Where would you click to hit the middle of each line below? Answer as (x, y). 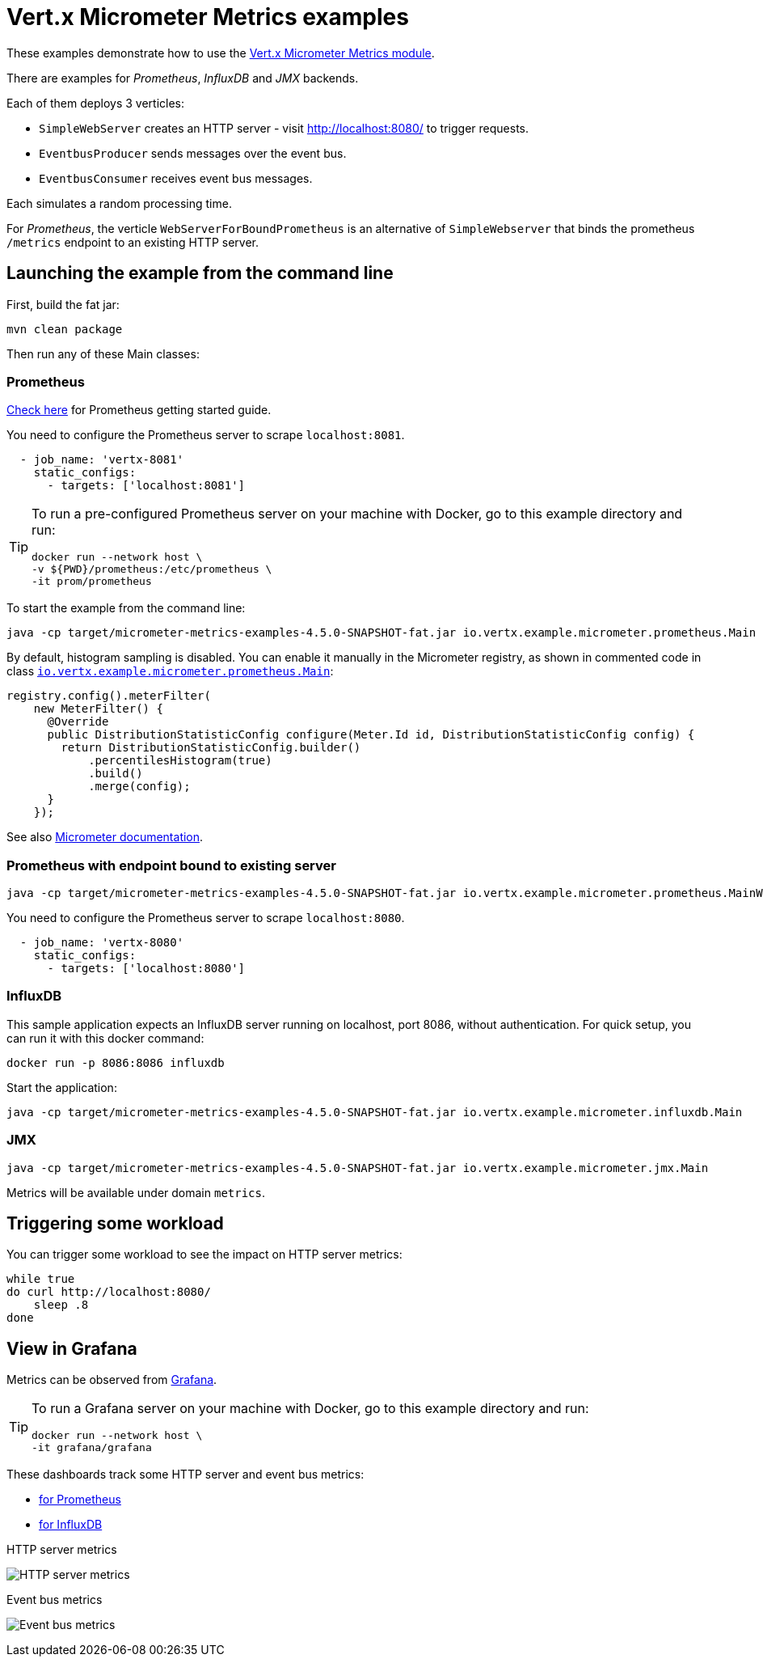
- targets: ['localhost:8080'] (146, 969)
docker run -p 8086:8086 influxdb (116, 1062)
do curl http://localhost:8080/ (109, 1292)
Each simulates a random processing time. (119, 203)
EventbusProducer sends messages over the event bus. (193, 153)
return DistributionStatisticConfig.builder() (211, 748)
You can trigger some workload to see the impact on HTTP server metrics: (204, 1255)
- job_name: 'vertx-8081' (102, 460)
